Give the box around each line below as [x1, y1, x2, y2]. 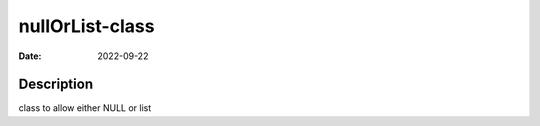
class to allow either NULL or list [18, 102, 152, 114]
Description [18, 76, 94, 93]
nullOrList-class [18, 15, 155, 37]
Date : [18, 50, 42, 62]
